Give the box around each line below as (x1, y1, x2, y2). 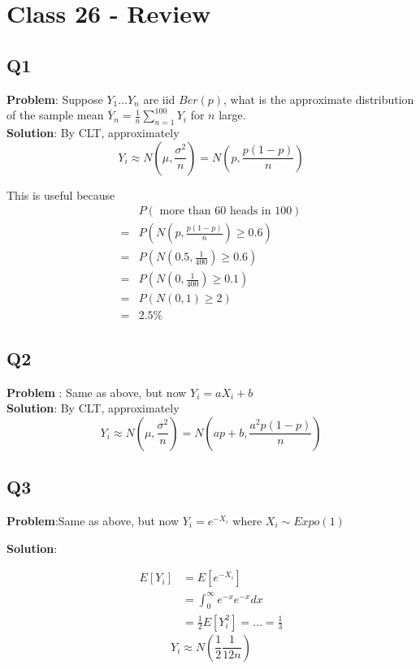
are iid (143, 90, 175, 107)
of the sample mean (6, 106, 104, 123)
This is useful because (6, 186, 115, 203)
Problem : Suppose (6, 90, 103, 107)
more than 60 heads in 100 (159, 205, 292, 218)
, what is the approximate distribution (223, 90, 414, 107)
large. (219, 106, 246, 123)
